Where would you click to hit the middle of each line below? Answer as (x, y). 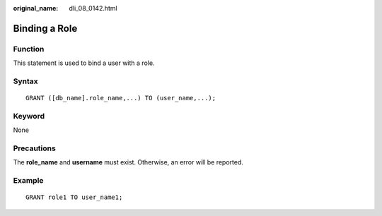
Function (29, 49)
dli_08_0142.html (93, 8)
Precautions (34, 148)
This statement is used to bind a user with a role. (84, 63)
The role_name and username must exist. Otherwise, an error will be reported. (128, 162)
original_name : (36, 8)
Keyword (29, 116)
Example (28, 181)
